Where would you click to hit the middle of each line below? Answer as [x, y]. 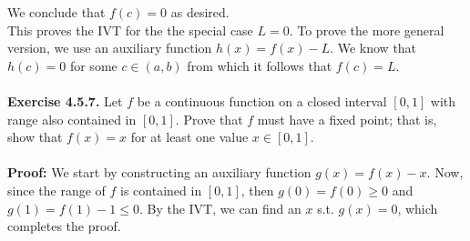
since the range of [56, 190]
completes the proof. [64, 226]
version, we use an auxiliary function [110, 48]
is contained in [161, 190]
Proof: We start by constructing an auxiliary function [159, 172]
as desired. [200, 12]
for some [93, 65]
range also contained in [72, 119]
